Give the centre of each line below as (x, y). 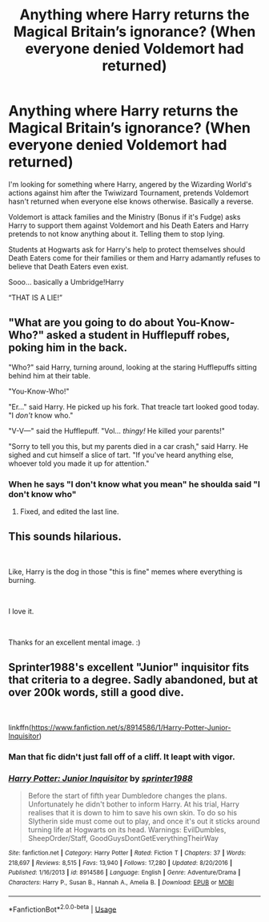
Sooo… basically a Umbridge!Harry (66, 281)
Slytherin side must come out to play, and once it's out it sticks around (144, 821)
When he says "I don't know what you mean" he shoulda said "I (134, 484)
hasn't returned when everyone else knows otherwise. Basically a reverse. (131, 201)
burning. (22, 580)
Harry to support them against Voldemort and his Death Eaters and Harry (129, 225)
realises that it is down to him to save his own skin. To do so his (132, 812)
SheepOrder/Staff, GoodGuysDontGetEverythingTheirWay (123, 838)
